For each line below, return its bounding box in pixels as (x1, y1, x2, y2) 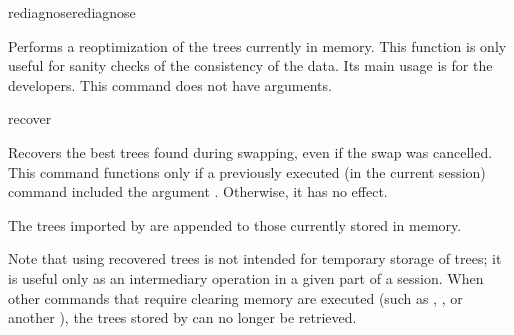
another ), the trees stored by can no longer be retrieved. (8, 307, 357, 328)
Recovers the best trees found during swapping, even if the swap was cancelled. (8, 141, 493, 162)
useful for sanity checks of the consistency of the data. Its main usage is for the (8, 55, 493, 76)
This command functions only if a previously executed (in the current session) (8, 161, 486, 182)
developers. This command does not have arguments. (8, 74, 332, 95)
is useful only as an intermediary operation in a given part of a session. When (8, 267, 484, 288)
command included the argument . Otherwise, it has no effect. (8, 181, 388, 202)
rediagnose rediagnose (8, 2, 136, 22)
